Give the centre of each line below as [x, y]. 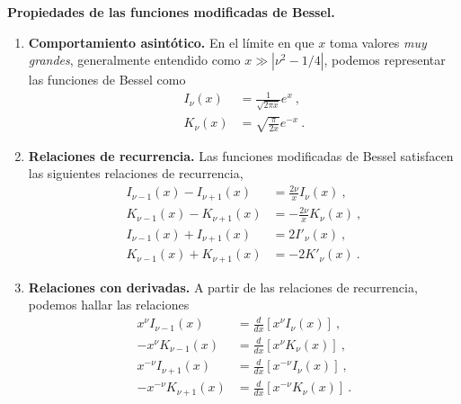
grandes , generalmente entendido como [134, 60]
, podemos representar [385, 60]
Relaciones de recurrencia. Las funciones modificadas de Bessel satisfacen [241, 155]
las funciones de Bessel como [107, 80]
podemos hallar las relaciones [109, 305]
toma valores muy [378, 42]
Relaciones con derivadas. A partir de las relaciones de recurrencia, [223, 287]
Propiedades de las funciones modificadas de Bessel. [171, 12]
